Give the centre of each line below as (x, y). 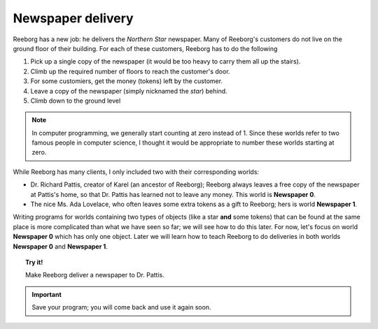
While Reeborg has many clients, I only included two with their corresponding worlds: (136, 172)
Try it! (34, 262)
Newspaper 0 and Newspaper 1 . (60, 246)
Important (47, 294)
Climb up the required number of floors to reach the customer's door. (130, 71)
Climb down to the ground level (76, 101)
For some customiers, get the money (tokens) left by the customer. (127, 81)
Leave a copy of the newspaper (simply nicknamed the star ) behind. (129, 91)
